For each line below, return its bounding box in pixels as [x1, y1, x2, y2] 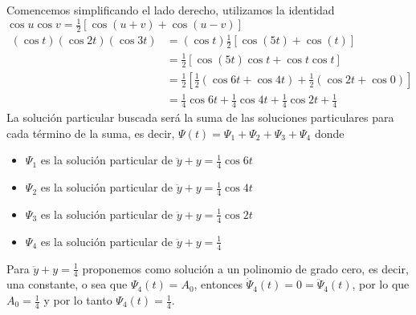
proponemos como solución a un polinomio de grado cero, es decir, [82, 260, 409, 277]
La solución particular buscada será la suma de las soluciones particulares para [6, 109, 394, 126]
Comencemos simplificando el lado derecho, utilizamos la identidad [6, 2, 335, 18]
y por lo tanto [43, 292, 112, 309]
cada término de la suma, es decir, [6, 124, 175, 141]
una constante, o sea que [6, 276, 128, 293]
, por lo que [352, 276, 410, 293]
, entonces [194, 276, 243, 293]
